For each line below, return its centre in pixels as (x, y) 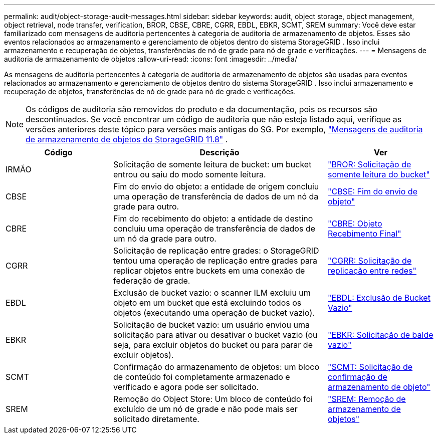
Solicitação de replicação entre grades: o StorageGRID (216, 251)
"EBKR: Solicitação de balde (381, 335)
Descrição (220, 152)
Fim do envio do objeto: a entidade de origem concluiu (216, 186)
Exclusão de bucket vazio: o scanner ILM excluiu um (212, 293)
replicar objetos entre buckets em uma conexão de (209, 271)
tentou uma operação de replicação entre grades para (215, 261)
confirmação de (358, 377)
